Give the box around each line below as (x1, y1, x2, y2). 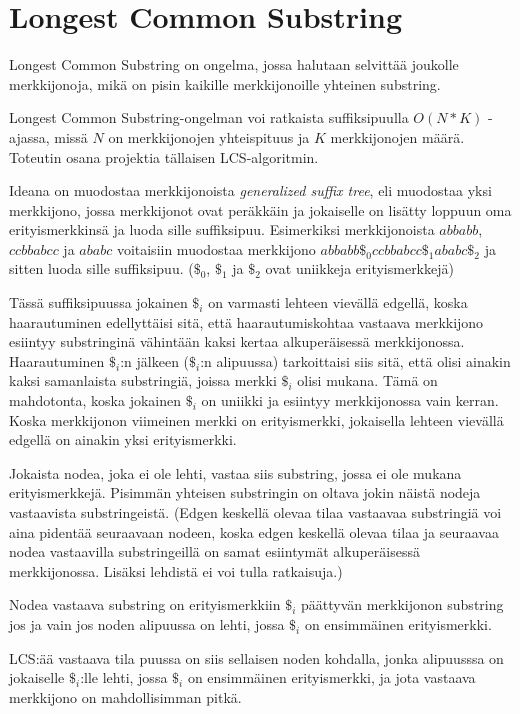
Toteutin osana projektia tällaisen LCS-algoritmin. (9, 146, 319, 167)
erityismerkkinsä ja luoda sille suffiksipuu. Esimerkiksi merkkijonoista (9, 219, 435, 240)
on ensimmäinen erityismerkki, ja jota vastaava (187, 667, 476, 688)
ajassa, (9, 126, 50, 147)
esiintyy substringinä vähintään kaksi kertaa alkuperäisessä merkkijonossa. (9, 331, 465, 352)
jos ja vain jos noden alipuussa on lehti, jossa (9, 613, 285, 634)
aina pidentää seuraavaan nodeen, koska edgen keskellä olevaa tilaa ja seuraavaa (9, 521, 499, 542)
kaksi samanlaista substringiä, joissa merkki (9, 370, 277, 391)
